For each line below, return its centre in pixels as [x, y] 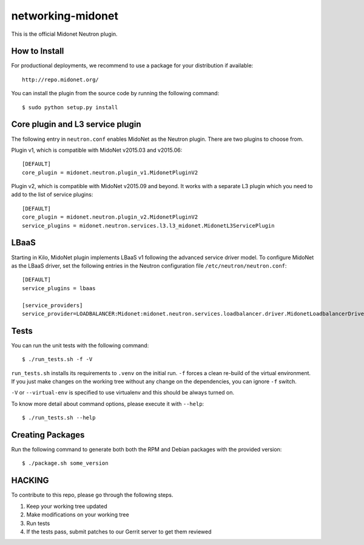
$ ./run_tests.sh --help [59, 418]
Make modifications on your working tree [78, 515]
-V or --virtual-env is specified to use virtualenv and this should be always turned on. [123, 393]
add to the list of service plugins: [52, 195]
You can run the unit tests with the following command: [80, 345]
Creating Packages [48, 435]
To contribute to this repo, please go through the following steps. [92, 495]
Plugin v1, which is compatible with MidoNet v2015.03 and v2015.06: [97, 150]
